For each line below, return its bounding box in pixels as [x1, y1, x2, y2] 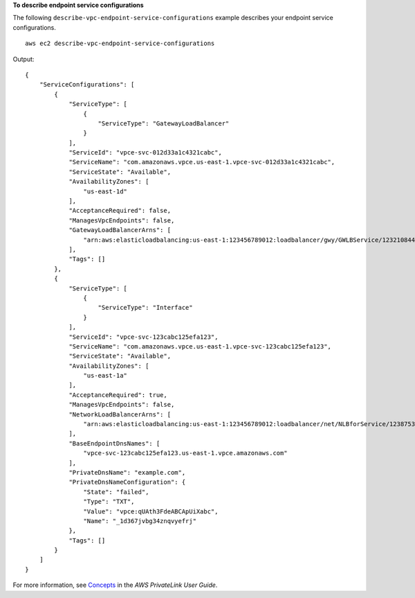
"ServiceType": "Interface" [98, 304, 193, 312]
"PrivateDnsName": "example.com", [68, 468, 186, 476]
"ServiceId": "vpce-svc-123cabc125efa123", [68, 333, 219, 341]
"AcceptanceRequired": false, [68, 206, 172, 215]
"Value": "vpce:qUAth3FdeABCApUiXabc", [83, 507, 219, 516]
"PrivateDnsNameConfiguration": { [68, 478, 186, 486]
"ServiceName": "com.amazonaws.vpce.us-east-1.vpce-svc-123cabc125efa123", [68, 342, 332, 350]
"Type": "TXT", [83, 498, 135, 506]
